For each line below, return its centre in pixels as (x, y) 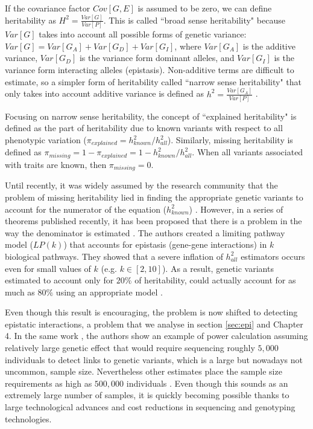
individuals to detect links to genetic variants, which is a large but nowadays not (154, 359)
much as (20, 292)
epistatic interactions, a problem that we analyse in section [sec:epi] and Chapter (154, 324)
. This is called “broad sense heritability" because (194, 20)
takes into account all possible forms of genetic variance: (143, 34)
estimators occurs (273, 256)
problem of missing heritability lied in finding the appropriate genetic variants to (154, 197)
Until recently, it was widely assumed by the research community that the (141, 185)
